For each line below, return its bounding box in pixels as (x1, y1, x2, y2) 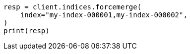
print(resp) (3, 27, 50, 35)
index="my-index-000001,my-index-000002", (20, 11, 188, 19)
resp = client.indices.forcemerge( (3, 3, 142, 11)
